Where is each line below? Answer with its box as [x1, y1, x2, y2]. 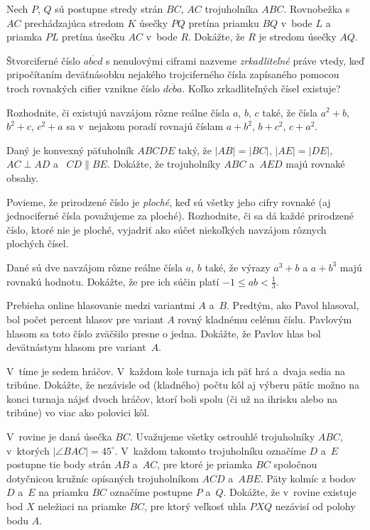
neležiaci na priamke [38, 499, 126, 514]
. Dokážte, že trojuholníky [107, 156, 221, 171]
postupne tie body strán [6, 457, 111, 472]
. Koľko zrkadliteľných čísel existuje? [182, 80, 341, 95]
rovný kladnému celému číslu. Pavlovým [178, 311, 352, 326]
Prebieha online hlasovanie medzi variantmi [6, 298, 195, 313]
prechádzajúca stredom [24, 15, 124, 30]
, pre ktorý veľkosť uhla [144, 499, 246, 514]
